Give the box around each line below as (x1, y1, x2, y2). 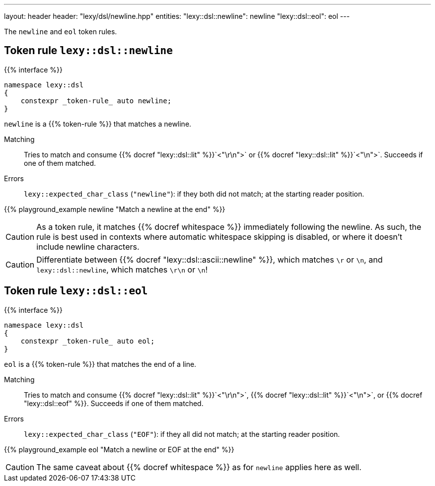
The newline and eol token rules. (4, 27, 117, 36)
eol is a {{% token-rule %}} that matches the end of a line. (4, 359, 197, 368)
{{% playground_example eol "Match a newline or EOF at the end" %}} (4, 445, 234, 454)
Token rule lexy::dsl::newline (4, 44, 173, 57)
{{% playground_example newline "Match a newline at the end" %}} (4, 205, 225, 213)
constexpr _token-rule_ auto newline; (20, 96, 172, 105)
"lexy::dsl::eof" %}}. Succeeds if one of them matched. (24, 399, 204, 408)
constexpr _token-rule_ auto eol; (20, 337, 155, 345)
